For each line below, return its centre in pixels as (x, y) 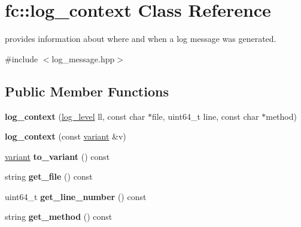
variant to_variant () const (57, 156)
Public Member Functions (87, 91)
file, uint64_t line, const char (205, 116)
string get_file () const (49, 176)
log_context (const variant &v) (66, 136)
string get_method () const (59, 217)
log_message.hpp (83, 58)
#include (22, 58)
